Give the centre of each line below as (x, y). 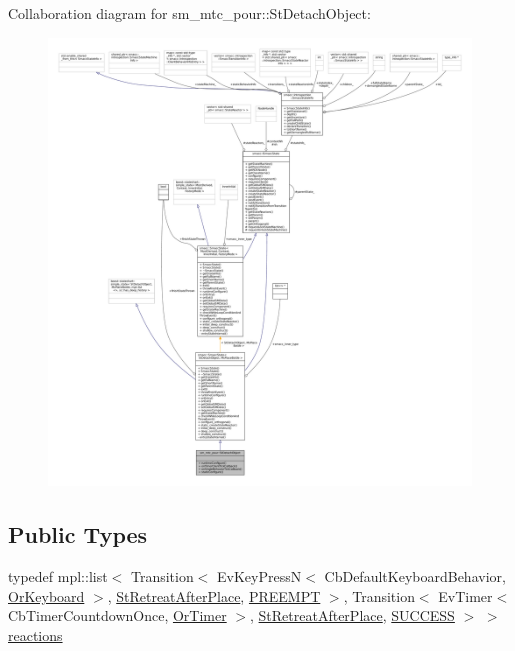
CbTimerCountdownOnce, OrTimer (117, 615)
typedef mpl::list (58, 575)
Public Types (78, 534)
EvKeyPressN (259, 575)
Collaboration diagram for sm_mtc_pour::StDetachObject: (189, 13)
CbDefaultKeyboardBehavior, (415, 575)
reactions (35, 634)
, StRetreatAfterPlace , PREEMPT (214, 595)
